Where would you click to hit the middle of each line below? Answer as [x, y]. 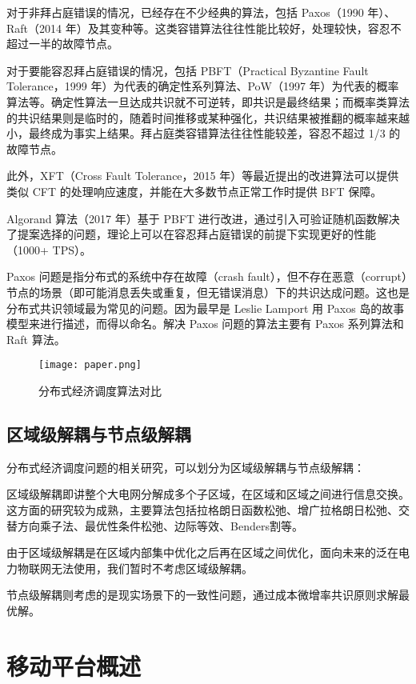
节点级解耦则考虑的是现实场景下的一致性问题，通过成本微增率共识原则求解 [202, 595]
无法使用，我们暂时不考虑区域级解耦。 [152, 568]
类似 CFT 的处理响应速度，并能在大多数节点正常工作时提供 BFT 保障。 [194, 191]
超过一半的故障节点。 [62, 44]
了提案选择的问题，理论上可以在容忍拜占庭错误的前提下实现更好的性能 [191, 234]
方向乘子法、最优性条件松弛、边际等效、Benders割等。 [160, 525]
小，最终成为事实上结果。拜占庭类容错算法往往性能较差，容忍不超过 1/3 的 [204, 133]
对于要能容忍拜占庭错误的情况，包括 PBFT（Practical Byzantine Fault [188, 70]
